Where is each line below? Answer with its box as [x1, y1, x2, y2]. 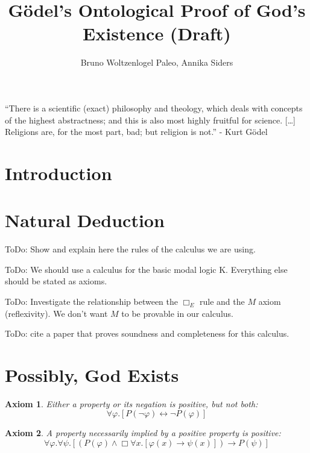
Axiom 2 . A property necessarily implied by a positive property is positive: [5, 426, 281, 439]
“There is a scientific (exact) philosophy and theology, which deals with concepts [5, 101, 303, 114]
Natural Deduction [5, 208, 165, 233]
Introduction [5, 160, 112, 185]
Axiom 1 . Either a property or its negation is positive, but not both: [5, 397, 258, 410]
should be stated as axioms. [5, 275, 107, 287]
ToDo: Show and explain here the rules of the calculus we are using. [5, 243, 256, 255]
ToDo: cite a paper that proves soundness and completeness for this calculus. [5, 327, 289, 340]
